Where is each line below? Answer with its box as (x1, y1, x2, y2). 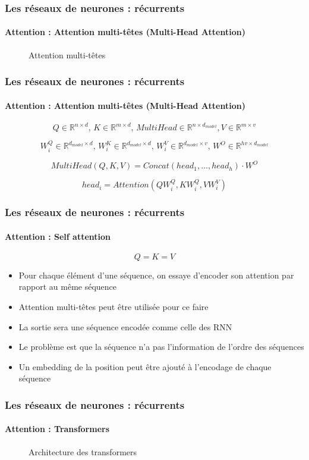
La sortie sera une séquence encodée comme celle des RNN (18, 320, 232, 333)
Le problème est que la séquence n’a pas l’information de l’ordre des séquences (18, 340, 304, 353)
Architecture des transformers (29, 445, 137, 458)
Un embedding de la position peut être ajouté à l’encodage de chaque (18, 360, 272, 373)
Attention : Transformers (5, 423, 110, 435)
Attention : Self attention (5, 230, 111, 242)
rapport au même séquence (18, 280, 117, 293)
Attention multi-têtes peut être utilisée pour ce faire (18, 300, 209, 312)
